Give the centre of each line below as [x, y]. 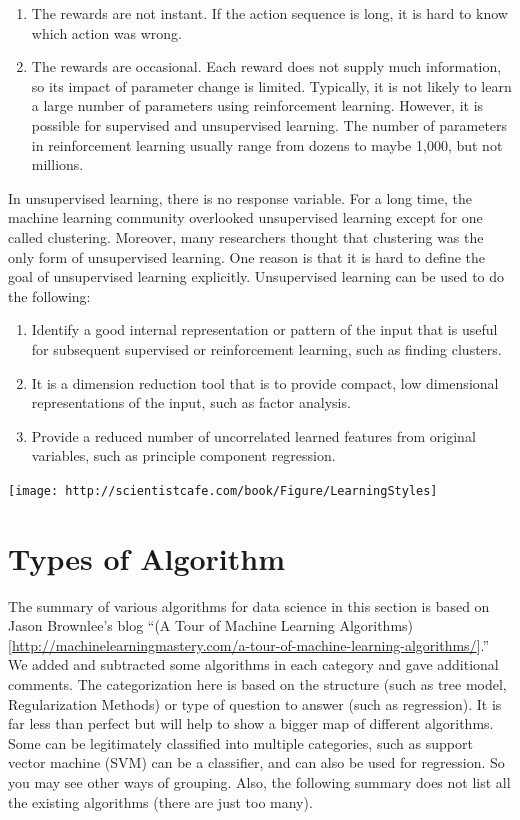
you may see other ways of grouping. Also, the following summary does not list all [259, 782]
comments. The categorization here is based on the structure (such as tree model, [257, 684]
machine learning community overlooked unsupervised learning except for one [245, 217]
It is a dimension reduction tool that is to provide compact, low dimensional [265, 382]
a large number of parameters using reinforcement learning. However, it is [257, 105]
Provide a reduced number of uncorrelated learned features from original [253, 435]
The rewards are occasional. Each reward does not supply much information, [266, 66]
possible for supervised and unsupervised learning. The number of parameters [269, 124]
